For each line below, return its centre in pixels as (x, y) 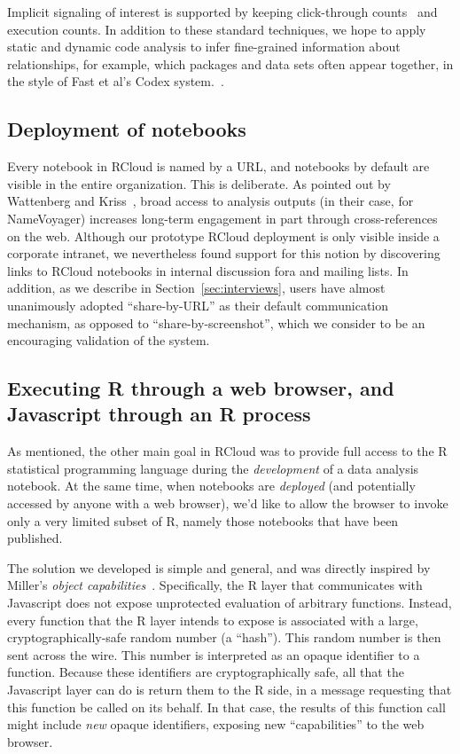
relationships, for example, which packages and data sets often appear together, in (230, 63)
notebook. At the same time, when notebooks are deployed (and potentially (211, 486)
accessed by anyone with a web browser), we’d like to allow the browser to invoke (228, 503)
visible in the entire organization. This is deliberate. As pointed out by (199, 183)
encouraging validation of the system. (109, 340)
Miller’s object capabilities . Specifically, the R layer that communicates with (215, 585)
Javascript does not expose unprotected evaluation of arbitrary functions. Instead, (230, 603)
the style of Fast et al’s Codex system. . (116, 81)
